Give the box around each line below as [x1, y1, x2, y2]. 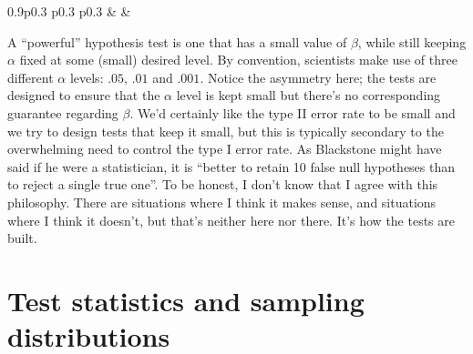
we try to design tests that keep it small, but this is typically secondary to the [7, 121, 444, 140]
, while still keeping [357, 32, 467, 51]
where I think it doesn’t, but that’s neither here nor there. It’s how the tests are [7, 210, 455, 229]
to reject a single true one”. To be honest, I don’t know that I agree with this [7, 175, 438, 194]
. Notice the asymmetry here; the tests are [200, 67, 437, 86]
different [7, 67, 54, 86]
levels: [69, 67, 104, 86]
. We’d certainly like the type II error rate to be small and [129, 103, 456, 122]
